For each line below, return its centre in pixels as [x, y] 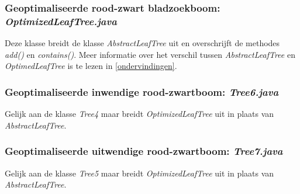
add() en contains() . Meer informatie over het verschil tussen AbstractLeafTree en [150, 54]
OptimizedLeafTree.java [61, 21]
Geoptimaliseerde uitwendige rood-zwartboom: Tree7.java [144, 151]
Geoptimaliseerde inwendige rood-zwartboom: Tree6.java [142, 91]
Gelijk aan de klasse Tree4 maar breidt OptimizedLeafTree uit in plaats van [139, 114]
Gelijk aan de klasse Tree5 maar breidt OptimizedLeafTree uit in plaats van [139, 173]
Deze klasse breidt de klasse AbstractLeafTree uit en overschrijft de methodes [142, 43]
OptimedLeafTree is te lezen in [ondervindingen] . [91, 66]
